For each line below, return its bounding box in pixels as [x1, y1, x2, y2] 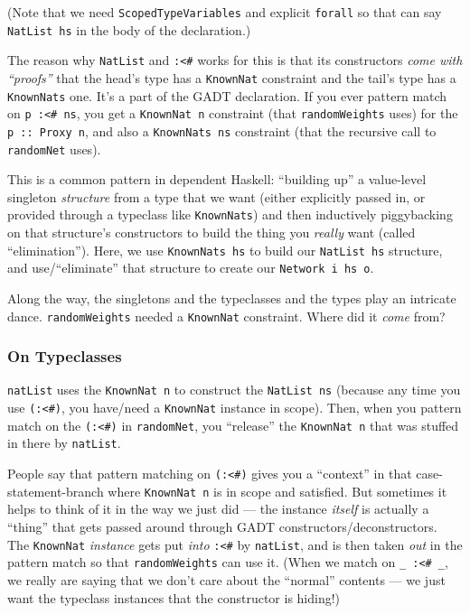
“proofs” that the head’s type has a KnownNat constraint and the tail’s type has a [7, 68, 456, 87]
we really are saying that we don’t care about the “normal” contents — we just [7, 570, 446, 589]
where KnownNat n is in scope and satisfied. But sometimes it [108, 481, 447, 500]
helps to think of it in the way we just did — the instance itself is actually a [7, 499, 429, 518]
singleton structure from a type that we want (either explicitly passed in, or [7, 187, 426, 206]
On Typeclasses [7, 345, 122, 367]
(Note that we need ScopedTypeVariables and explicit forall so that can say [7, 3, 442, 21]
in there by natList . [7, 433, 121, 452]
